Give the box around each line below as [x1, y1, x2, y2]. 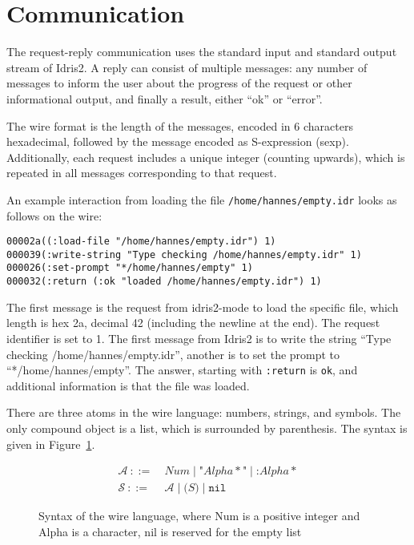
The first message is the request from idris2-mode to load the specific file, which [6, 298, 399, 315]
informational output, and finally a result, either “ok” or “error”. [6, 90, 323, 107]
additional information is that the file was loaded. [6, 377, 250, 394]
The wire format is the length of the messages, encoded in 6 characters [6, 117, 353, 134]
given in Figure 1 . [6, 435, 95, 452]
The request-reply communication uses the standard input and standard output [6, 43, 397, 60]
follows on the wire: [6, 207, 102, 224]
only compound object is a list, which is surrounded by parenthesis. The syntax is [6, 419, 408, 436]
